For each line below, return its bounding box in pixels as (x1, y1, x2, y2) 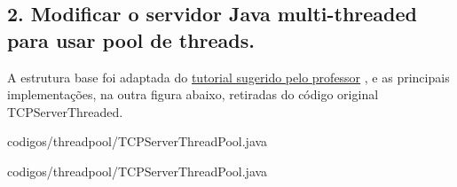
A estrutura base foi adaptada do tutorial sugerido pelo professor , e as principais (7, 67, 450, 86)
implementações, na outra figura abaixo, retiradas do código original (7, 85, 379, 104)
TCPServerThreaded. (7, 102, 123, 121)
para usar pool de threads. (7, 26, 255, 53)
